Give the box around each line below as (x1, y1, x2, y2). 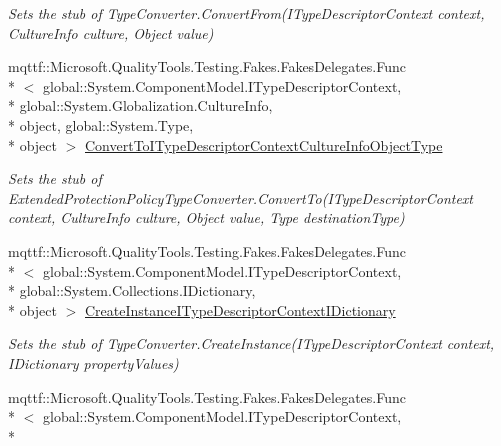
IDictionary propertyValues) (8, 352, 179, 373)
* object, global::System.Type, (8, 114, 194, 135)
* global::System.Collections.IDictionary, (8, 280, 256, 301)
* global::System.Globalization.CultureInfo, (8, 95, 273, 116)
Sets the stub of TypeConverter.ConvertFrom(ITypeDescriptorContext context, (8, 3, 485, 23)
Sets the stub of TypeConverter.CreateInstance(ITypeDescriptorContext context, (8, 333, 495, 354)
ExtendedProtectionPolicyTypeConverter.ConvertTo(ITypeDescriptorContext (8, 187, 473, 208)
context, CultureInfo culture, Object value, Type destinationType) (8, 207, 405, 228)
